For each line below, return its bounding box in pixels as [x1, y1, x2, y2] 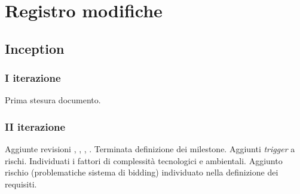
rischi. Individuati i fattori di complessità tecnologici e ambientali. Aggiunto [5, 154, 283, 167]
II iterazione [5, 119, 66, 134]
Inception [5, 39, 65, 57]
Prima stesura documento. [5, 94, 101, 106]
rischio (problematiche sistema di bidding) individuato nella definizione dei [5, 166, 278, 178]
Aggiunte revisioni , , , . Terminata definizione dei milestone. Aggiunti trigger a [5, 143, 295, 155]
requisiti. [5, 177, 37, 190]
